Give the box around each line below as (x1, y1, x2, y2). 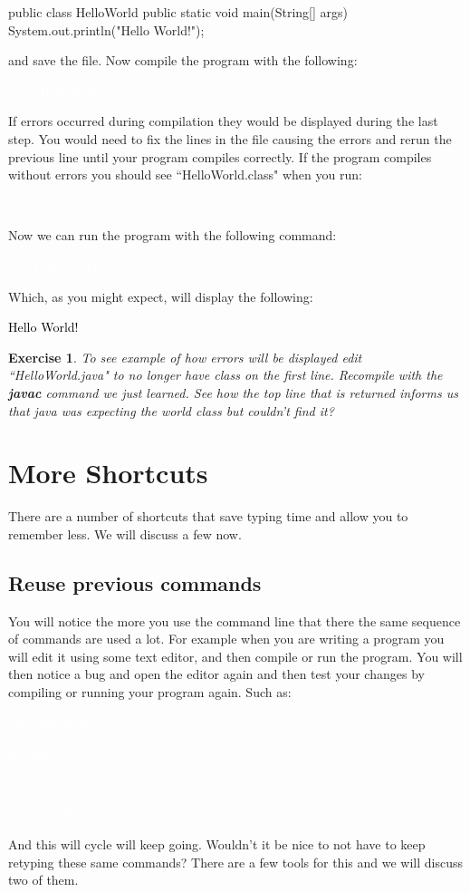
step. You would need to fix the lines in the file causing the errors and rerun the (8, 129, 452, 148)
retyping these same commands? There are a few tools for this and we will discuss (8, 852, 463, 871)
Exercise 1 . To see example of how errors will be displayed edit (8, 347, 362, 366)
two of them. (8, 870, 79, 889)
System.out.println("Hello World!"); (8, 20, 205, 39)
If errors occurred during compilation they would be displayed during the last (8, 111, 438, 131)
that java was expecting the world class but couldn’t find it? (8, 401, 334, 420)
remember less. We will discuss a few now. (8, 524, 242, 543)
